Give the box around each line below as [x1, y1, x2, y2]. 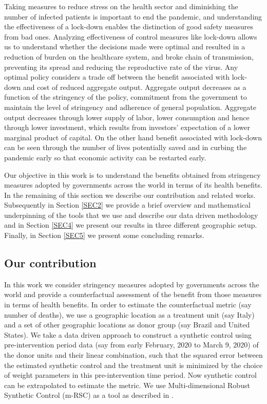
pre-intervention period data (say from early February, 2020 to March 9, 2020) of [4, 339, 259, 350]
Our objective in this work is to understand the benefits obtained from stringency [4, 169, 261, 180]
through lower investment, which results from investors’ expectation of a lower [4, 122, 250, 133]
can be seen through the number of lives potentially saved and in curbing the [4, 142, 247, 153]
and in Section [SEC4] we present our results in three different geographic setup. [4, 219, 257, 230]
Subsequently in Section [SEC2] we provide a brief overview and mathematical [4, 199, 251, 210]
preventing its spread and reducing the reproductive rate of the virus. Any [4, 61, 238, 72]
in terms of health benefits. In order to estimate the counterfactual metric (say [4, 299, 252, 310]
